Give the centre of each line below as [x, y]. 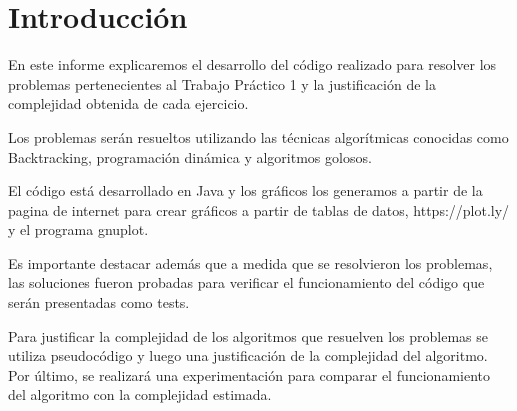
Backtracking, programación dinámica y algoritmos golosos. [190, 156]
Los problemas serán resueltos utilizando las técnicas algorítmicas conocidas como [258, 136]
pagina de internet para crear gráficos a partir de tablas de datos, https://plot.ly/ [259, 209]
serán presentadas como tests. [99, 302]
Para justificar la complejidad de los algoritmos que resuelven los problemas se [248, 335]
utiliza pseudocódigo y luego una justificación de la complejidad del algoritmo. [248, 355]
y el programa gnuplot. [78, 229]
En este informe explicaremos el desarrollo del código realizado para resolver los [252, 64]
